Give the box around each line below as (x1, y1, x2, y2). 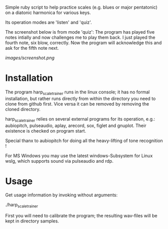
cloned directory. (5, 106, 41, 112)
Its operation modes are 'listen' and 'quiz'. (5, 20, 92, 25)
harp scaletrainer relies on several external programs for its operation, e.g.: (5, 116, 155, 123)
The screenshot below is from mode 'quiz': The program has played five (5, 29, 155, 35)
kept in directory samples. (5, 218, 59, 224)
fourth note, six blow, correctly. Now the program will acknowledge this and (5, 40, 162, 46)
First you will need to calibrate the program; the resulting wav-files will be (5, 213, 157, 219)
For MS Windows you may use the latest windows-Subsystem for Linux (5, 153, 153, 159)
